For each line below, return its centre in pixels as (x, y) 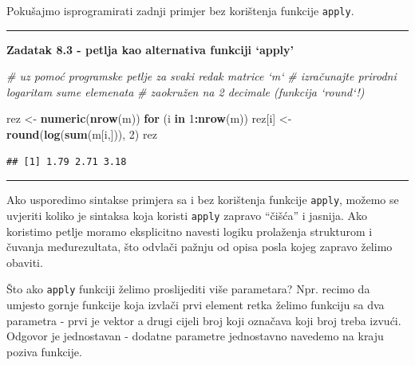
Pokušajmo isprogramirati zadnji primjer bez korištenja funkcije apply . (180, 10)
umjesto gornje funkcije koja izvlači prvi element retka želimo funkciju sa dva (196, 304)
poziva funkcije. (44, 351)
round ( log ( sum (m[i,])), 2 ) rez (82, 134)
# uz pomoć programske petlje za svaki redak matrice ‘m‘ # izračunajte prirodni (202, 76)
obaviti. (25, 262)
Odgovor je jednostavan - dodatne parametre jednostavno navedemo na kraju (195, 336)
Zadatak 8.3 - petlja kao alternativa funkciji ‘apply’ (150, 49)
